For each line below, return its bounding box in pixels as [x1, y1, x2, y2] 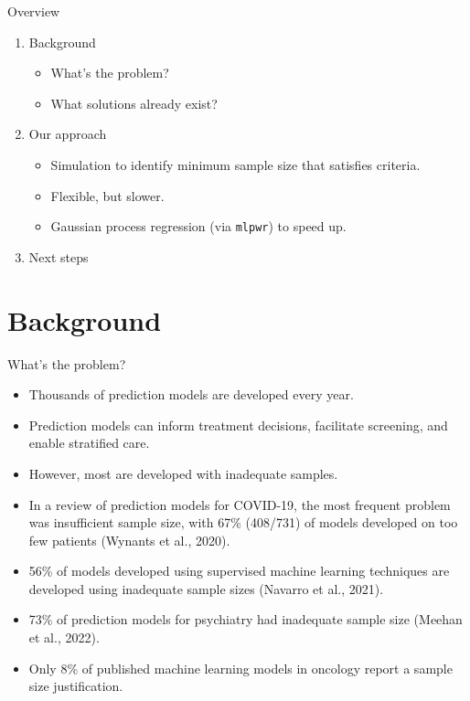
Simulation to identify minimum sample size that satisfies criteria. [50, 154, 421, 174]
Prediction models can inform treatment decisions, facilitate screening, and [28, 415, 448, 434]
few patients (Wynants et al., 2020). [28, 530, 230, 549]
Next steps [28, 247, 89, 266]
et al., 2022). [28, 628, 100, 647]
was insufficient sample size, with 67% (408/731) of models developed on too [28, 513, 458, 532]
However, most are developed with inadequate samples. [28, 463, 338, 483]
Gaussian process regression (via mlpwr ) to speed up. [50, 217, 347, 236]
